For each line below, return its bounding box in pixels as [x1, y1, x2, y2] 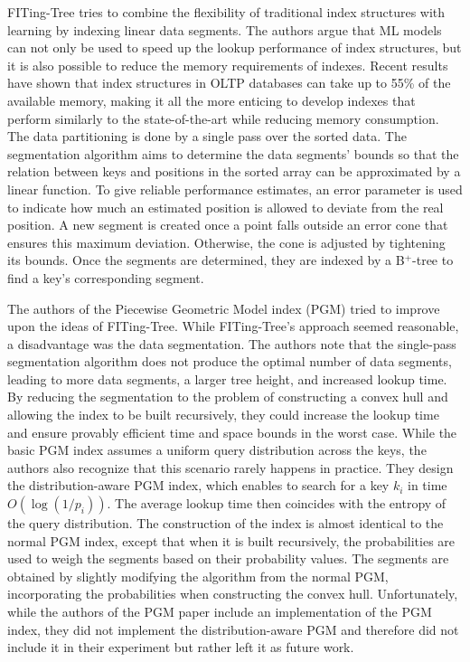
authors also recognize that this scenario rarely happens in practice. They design [7, 458, 454, 477]
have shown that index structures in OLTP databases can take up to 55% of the [7, 73, 451, 92]
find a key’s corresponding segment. [7, 268, 204, 287]
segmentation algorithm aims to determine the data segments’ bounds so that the [7, 144, 459, 163]
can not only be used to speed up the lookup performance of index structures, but [7, 38, 462, 57]
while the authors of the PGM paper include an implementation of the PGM [7, 602, 432, 620]
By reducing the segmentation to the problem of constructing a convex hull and [7, 387, 448, 406]
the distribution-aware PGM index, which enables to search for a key [7, 476, 390, 495]
